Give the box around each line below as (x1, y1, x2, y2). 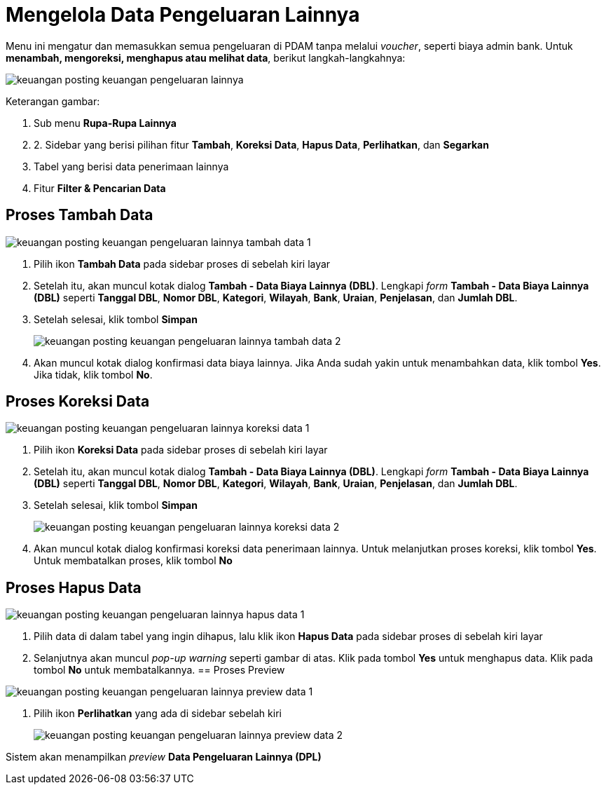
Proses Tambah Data (6, 206, 153, 224)
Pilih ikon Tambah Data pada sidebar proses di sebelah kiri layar (34, 257, 331, 270)
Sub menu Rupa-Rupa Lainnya (34, 116, 177, 129)
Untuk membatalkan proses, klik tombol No (34, 554, 233, 567)
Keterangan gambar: (6, 95, 100, 107)
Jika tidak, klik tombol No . (34, 368, 153, 381)
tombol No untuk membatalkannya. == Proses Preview (34, 664, 285, 676)
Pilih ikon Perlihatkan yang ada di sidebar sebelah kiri (34, 707, 282, 720)
